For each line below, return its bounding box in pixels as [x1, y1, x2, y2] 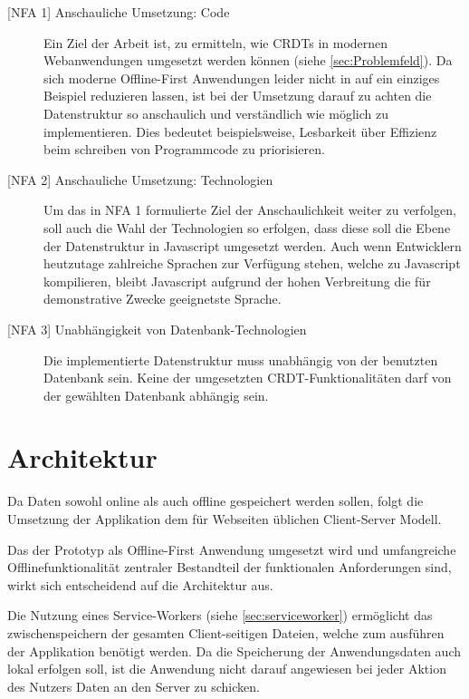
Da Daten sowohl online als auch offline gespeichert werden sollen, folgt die [7, 491, 424, 510]
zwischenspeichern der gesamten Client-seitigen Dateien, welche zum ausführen [7, 623, 445, 642]
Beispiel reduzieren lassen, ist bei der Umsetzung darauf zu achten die [43, 86, 432, 105]
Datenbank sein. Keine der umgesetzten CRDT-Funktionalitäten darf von [43, 368, 452, 387]
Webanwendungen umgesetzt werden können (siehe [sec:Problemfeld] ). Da [43, 51, 453, 70]
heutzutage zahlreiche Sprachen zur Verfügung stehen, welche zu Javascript [43, 254, 461, 273]
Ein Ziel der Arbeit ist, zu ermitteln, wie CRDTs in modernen [43, 33, 388, 52]
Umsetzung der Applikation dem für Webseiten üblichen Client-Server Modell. [7, 510, 442, 528]
